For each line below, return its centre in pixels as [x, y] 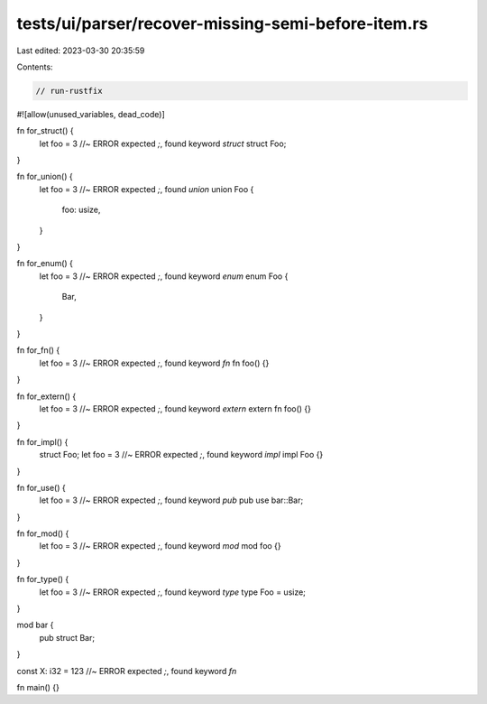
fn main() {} [38, 687]
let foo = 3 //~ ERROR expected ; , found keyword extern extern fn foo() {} [175, 408]
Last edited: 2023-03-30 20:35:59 [81, 51]
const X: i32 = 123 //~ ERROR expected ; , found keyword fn [127, 671]
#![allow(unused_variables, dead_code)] [91, 114]
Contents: [35, 67]
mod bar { [35, 625]
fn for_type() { [43, 579]
